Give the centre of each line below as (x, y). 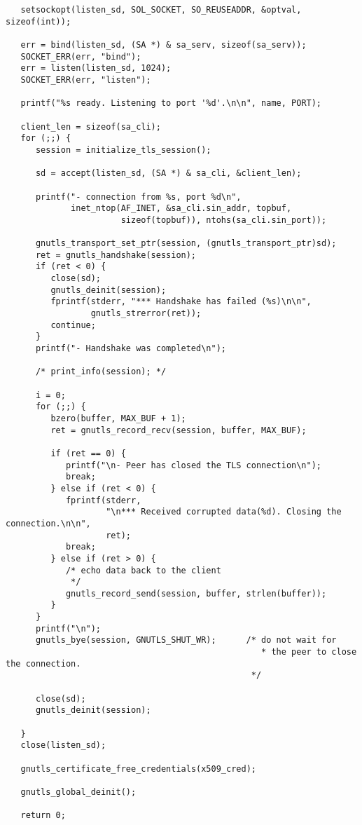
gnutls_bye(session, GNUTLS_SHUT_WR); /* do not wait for (186, 640)
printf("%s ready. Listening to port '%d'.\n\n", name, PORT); (171, 103)
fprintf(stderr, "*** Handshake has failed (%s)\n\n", (181, 302)
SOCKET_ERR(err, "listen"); (86, 80)
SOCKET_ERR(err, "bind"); (81, 56)
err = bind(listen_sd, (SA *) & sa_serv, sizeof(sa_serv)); (163, 45)
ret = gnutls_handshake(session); (116, 255)
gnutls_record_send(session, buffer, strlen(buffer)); (196, 593)
